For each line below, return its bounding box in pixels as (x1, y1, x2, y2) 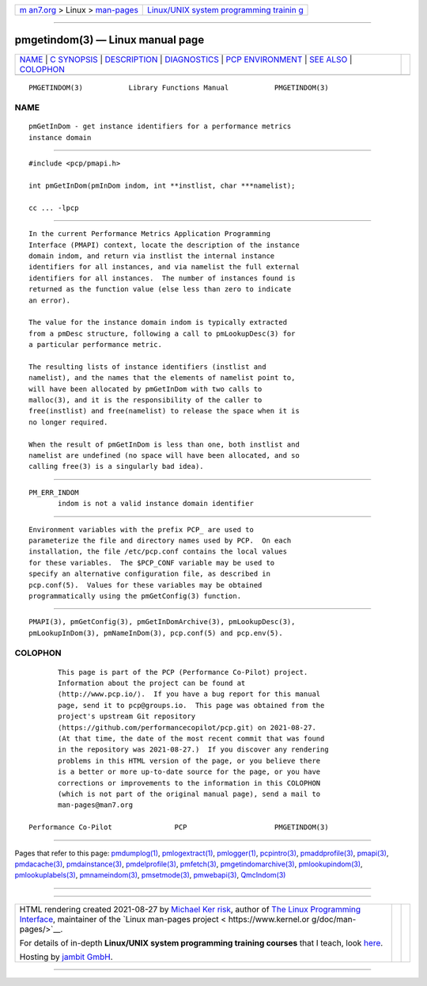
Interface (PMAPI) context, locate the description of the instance (28, 240, 300, 249)
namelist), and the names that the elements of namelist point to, (28, 373, 296, 383)
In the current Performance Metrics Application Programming (28, 230, 270, 238)
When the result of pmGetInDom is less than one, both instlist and (28, 440, 300, 449)
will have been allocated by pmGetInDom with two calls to (28, 384, 263, 394)
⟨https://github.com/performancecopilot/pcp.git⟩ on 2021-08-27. (58, 723, 316, 732)
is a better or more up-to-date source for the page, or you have (58, 767, 321, 776)
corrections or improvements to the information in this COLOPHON (58, 779, 321, 787)
